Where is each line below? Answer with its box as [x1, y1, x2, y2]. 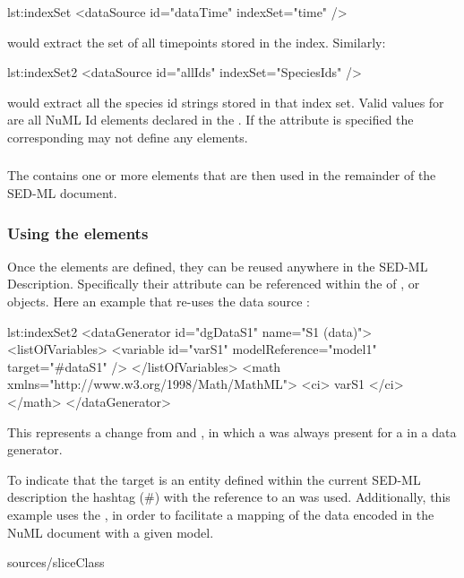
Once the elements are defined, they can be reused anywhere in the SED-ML [7, 256, 428, 275]
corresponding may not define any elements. [7, 127, 248, 146]
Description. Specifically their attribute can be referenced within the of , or [7, 274, 420, 293]
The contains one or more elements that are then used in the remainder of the [7, 166, 436, 185]
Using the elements [7, 221, 149, 244]
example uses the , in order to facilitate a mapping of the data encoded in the [7, 505, 434, 524]
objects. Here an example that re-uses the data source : [7, 292, 310, 311]
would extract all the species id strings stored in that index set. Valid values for [7, 92, 444, 111]
